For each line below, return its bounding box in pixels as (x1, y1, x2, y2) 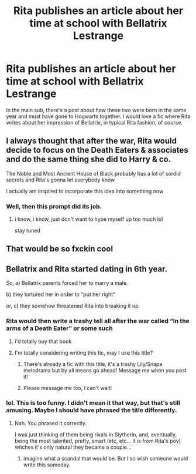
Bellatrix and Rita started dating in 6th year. (6, 264, 168, 274)
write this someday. (23, 461, 71, 468)
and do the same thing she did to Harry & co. (6, 154, 171, 164)
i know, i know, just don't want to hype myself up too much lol (14, 216, 163, 223)
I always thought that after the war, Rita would (6, 136, 177, 146)
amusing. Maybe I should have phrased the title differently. (6, 406, 177, 415)
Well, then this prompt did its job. (6, 202, 102, 210)
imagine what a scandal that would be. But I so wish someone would (23, 455, 188, 462)
